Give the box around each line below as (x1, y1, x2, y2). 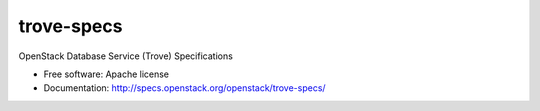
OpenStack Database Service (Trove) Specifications (18, 50, 234, 62)
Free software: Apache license (43, 68, 170, 80)
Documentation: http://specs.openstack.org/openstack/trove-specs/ (43, 82, 326, 94)
